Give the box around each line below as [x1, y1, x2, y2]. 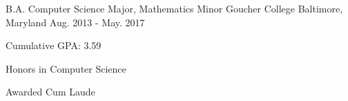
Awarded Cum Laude [6, 84, 95, 99]
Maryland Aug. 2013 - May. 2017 [6, 15, 145, 29]
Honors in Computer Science [6, 61, 126, 75]
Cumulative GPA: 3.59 [6, 38, 101, 53]
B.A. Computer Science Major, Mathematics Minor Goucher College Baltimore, [6, 1, 343, 15]
